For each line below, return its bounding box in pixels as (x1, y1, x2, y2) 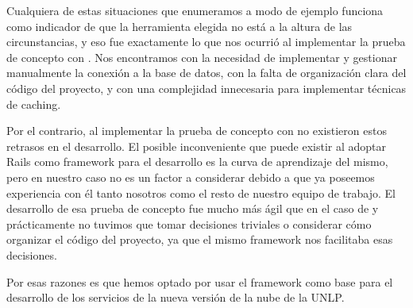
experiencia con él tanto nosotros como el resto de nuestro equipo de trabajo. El (6, 184, 396, 201)
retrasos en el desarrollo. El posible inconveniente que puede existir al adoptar (6, 137, 386, 154)
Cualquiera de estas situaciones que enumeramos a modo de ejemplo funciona (6, 2, 384, 18)
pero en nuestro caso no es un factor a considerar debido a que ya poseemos (6, 168, 375, 185)
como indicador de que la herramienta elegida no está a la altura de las (6, 17, 353, 34)
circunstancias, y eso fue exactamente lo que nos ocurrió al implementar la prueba (6, 33, 406, 50)
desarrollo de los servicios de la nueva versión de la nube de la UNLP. (6, 289, 345, 306)
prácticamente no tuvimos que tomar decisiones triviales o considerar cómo (6, 215, 372, 232)
